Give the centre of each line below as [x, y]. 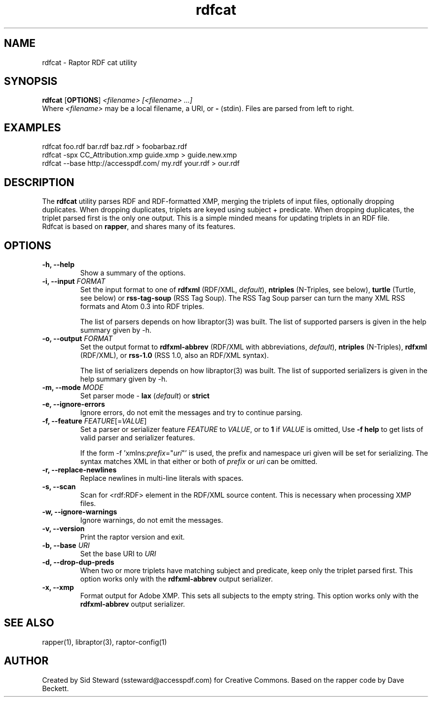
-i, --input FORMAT [74, 281]
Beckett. [55, 688]
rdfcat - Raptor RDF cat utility [90, 62]
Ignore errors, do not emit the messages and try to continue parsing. [191, 412]
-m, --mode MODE [73, 387]
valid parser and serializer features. [138, 437]
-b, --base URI [66, 545]
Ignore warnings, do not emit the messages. [152, 520]
